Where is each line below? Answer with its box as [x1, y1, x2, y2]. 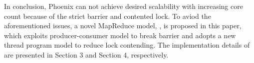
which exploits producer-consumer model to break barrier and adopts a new [4, 30, 236, 40]
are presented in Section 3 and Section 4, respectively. [4, 49, 169, 60]
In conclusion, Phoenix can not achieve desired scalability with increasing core [4, 1, 243, 11]
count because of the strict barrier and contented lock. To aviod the [4, 10, 211, 21]
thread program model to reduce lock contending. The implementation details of [4, 40, 250, 50]
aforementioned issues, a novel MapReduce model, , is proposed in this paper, [4, 20, 242, 31]
